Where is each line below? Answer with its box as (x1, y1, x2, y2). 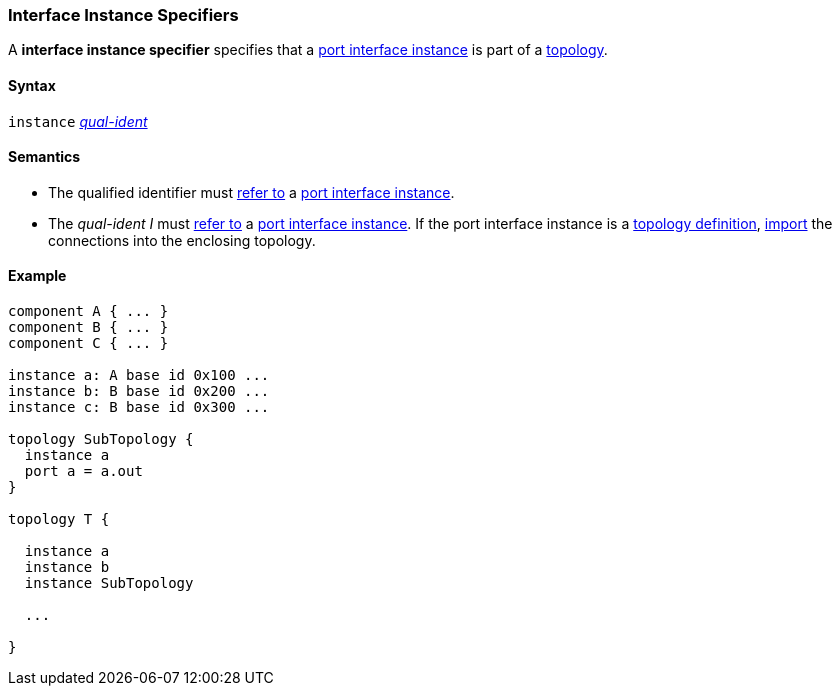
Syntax (8, 76, 56, 94)
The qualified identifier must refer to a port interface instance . (48, 183, 455, 201)
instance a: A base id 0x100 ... (8, 367, 270, 384)
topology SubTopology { (8, 431, 194, 448)
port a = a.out (24, 463, 143, 480)
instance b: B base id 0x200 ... (8, 383, 270, 400)
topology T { (8, 511, 110, 528)
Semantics (8, 148, 81, 166)
